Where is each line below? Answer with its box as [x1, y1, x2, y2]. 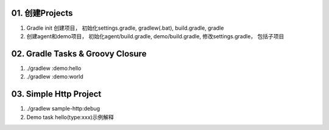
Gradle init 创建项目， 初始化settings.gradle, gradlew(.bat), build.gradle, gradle [26, 24, 224, 32]
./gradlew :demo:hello [26, 64, 82, 72]
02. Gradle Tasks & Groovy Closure [11, 49, 147, 59]
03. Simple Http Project [11, 89, 102, 100]
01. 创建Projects [11, 8, 73, 18]
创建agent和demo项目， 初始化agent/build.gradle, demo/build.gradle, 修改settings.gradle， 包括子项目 [26, 32, 285, 39]
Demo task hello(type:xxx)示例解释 [26, 113, 114, 121]
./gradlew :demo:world [26, 73, 83, 80]
